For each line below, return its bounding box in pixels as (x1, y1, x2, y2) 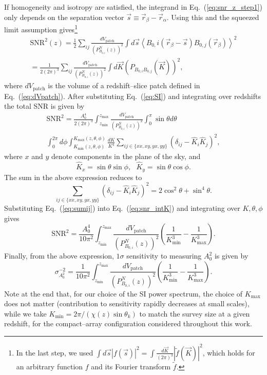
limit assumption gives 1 (4, 23, 78, 34)
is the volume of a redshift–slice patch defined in (48, 80, 200, 91)
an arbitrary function (16, 361, 83, 371)
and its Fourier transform (91, 361, 171, 371)
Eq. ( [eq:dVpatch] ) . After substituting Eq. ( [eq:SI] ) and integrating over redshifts (4, 90, 261, 101)
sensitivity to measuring (126, 250, 202, 261)
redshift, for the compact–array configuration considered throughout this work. (4, 318, 252, 329)
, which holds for (202, 347, 255, 358)
